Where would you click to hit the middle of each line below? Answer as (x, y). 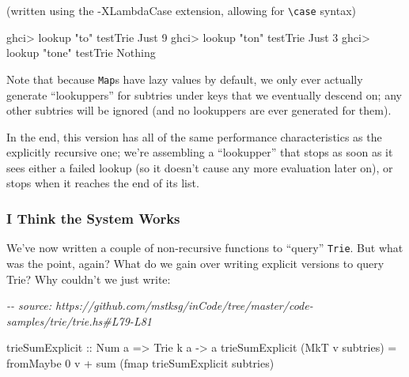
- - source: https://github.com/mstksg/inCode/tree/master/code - (160, 305)
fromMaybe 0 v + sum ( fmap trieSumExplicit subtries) (140, 362)
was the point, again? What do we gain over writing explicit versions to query (195, 263)
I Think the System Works (93, 218)
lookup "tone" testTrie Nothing (81, 53)
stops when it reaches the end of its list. (103, 183)
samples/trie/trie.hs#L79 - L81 (79, 320)
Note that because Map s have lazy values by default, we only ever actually (185, 79)
